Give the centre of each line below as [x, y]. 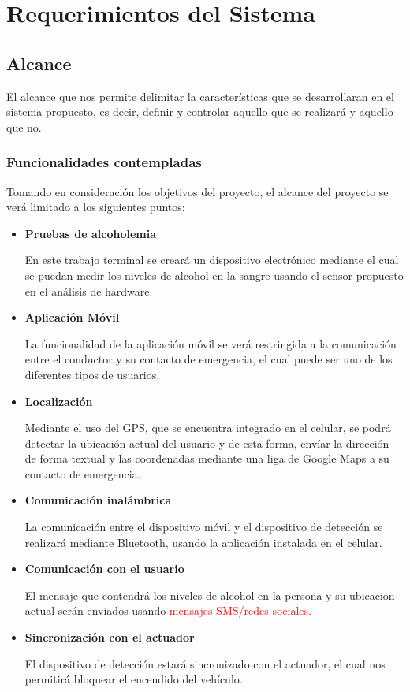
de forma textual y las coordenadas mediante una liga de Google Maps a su [207, 458]
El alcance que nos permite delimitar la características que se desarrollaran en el [200, 96]
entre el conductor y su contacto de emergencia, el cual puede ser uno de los [209, 359]
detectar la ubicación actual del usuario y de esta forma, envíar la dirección [207, 443]
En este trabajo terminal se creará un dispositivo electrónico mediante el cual [212, 260]
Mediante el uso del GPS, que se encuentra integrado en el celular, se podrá [208, 428]
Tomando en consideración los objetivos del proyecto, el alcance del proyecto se [198, 191]
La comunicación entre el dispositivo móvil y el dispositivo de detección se [204, 527]
